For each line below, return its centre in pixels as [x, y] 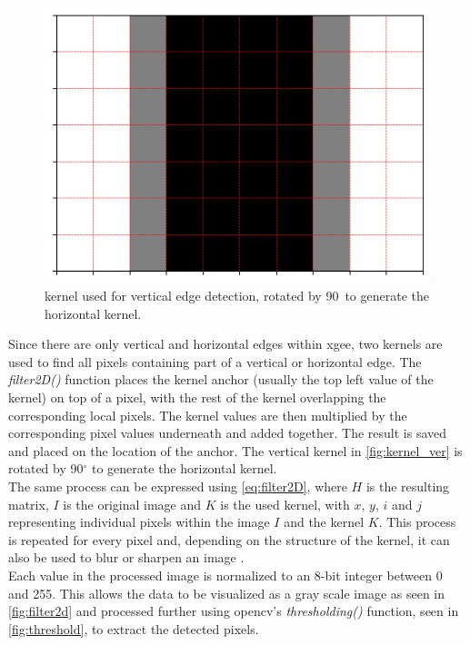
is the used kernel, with [285, 504]
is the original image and [132, 504]
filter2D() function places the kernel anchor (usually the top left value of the [221, 379]
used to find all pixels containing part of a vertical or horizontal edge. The [215, 361]
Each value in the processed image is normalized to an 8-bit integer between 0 [225, 575]
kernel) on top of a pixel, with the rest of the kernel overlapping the [197, 397]
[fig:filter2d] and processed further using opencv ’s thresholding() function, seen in [234, 611]
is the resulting [408, 486]
